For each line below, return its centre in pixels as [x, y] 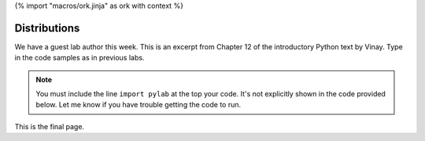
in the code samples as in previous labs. [79, 58]
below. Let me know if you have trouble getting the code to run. [139, 105]
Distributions [47, 28]
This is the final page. [50, 126]
